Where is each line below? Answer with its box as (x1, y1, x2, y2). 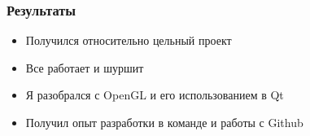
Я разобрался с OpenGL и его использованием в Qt (25, 86, 284, 103)
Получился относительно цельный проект (25, 32, 232, 49)
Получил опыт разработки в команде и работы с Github (25, 114, 303, 130)
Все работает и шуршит (25, 59, 144, 76)
